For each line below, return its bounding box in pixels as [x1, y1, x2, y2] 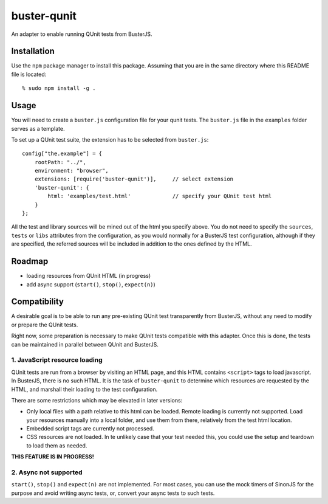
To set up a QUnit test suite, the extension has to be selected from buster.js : [11, 136, 209, 143]
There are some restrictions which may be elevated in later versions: [11, 396, 183, 404]
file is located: [11, 71, 47, 78]
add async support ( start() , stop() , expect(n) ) [26, 280, 156, 288]
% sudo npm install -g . [22, 85, 96, 92]
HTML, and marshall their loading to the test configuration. [11, 385, 158, 393]
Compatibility [11, 297, 64, 307]
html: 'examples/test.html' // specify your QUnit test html [47, 193, 272, 200]
